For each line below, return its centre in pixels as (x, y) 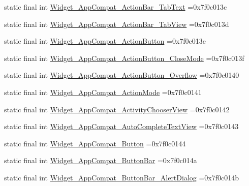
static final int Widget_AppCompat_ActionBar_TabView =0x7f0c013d (117, 24)
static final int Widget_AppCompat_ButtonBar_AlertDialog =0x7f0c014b (122, 177)
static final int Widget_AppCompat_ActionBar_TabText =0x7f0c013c (116, 7)
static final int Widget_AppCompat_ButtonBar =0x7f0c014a (101, 160)
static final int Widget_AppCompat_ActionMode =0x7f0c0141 (103, 92)
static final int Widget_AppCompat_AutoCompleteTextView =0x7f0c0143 (121, 126)
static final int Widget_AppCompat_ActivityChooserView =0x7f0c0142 (117, 109)
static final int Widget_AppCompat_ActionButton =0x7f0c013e (105, 41)
